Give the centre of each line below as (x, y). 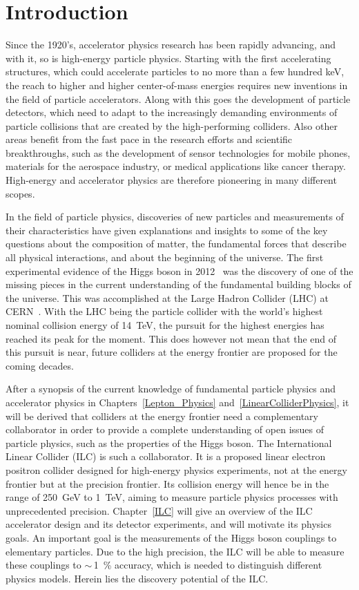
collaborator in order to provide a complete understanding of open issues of (165, 429)
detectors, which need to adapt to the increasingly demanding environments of (172, 112)
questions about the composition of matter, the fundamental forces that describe (176, 244)
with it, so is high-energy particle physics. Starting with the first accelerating (168, 58)
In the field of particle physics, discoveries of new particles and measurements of (175, 217)
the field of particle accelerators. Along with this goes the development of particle (178, 98)
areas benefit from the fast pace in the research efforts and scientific (149, 139)
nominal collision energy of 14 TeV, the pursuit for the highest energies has (165, 325)
